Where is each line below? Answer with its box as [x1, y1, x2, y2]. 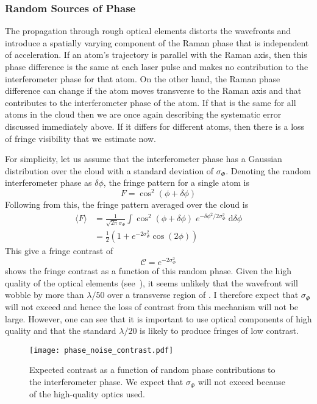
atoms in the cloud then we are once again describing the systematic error [5, 108, 282, 121]
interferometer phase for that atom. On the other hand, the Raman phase [5, 72, 280, 85]
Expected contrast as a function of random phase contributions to [29, 363, 276, 376]
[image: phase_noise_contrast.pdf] [29, 346, 174, 355]
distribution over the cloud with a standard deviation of [5, 164, 214, 177]
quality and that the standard [5, 324, 116, 337]
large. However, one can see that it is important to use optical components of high [5, 312, 312, 325]
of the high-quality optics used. [29, 387, 145, 400]
